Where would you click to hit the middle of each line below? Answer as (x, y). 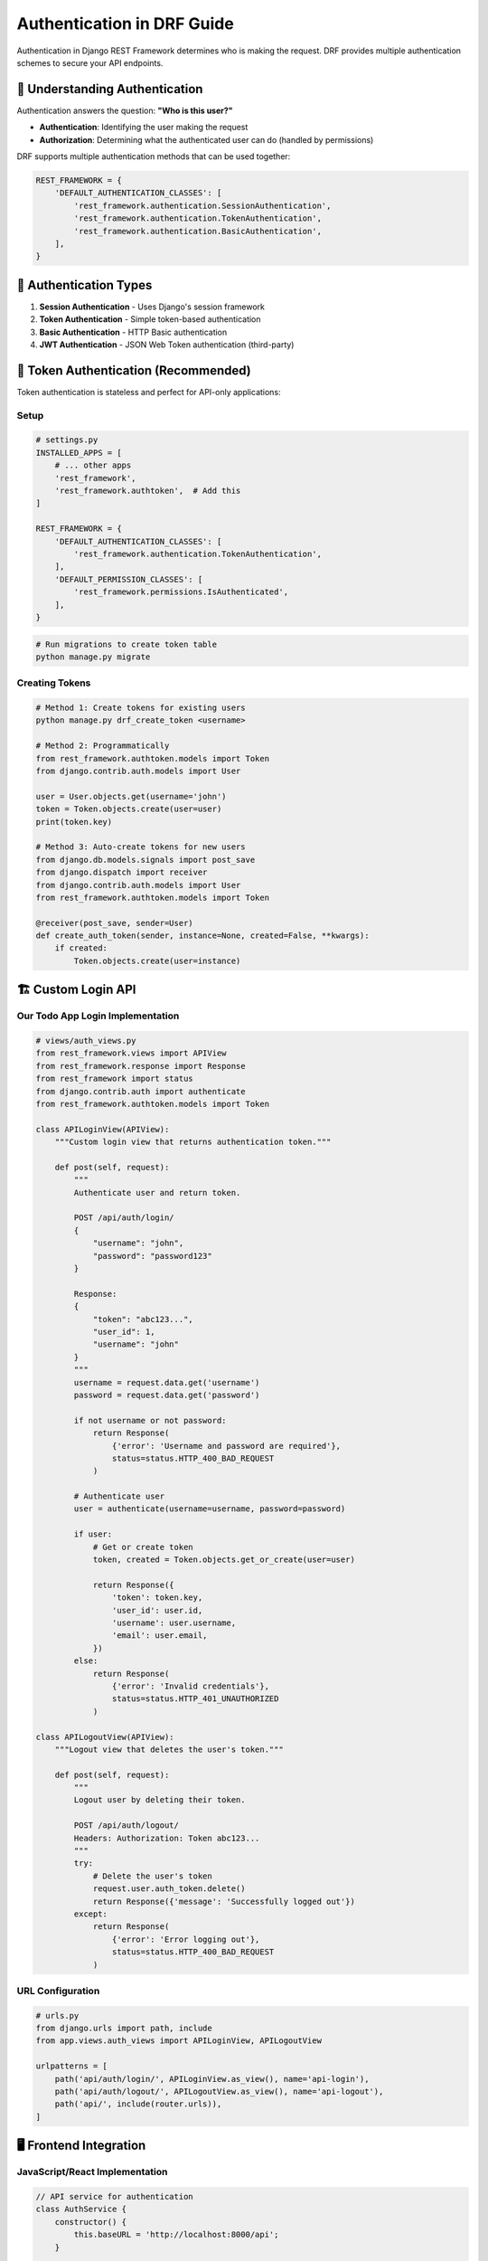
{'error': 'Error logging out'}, (186, 1939)
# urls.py (57, 2015)
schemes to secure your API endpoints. (90, 62)
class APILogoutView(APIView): (105, 1737)
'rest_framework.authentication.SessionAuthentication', (202, 205)
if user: (93, 1534)
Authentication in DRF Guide (125, 24)
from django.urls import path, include (124, 2029)
